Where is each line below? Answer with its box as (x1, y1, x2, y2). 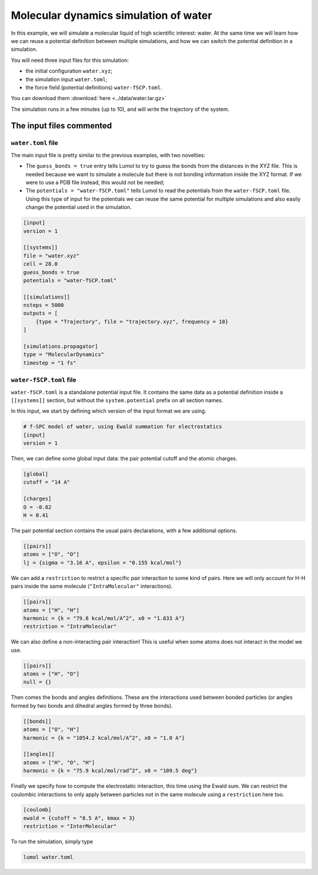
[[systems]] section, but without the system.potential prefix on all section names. (11, 396, 224, 403)
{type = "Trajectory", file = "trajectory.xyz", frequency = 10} (35, 318, 228, 325)
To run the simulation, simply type (11, 838, 94, 845)
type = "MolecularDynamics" (23, 351, 104, 358)
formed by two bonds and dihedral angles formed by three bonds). (11, 702, 173, 709)
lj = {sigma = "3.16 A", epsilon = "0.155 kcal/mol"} (23, 559, 182, 566)
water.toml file (11, 139, 58, 147)
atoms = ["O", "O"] (23, 551, 79, 558)
